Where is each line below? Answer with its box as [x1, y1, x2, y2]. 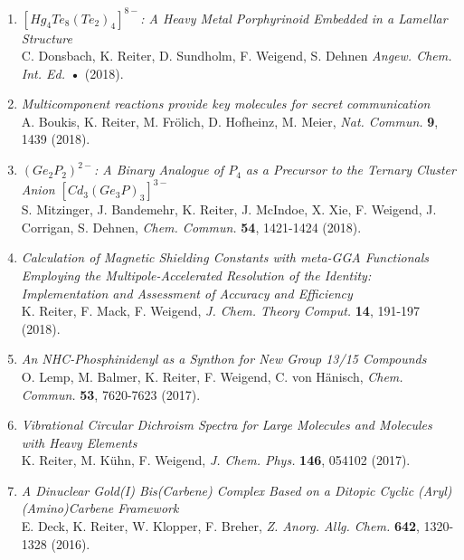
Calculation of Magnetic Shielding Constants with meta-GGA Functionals [21, 248, 430, 267]
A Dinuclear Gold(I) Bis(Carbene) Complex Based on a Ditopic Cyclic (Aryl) [21, 480, 452, 499]
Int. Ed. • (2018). [21, 63, 124, 82]
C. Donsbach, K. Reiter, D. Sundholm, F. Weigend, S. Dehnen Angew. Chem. [21, 46, 452, 65]
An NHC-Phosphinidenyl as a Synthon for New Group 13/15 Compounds [21, 349, 427, 368]
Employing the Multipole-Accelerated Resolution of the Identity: [21, 265, 372, 284]
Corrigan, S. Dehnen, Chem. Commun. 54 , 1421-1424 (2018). [21, 217, 362, 236]
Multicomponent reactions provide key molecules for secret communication [21, 94, 431, 113]
